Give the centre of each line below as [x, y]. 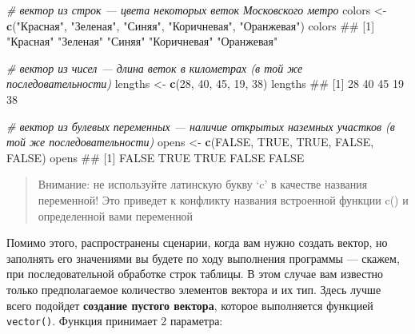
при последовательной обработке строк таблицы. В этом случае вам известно [195, 274]
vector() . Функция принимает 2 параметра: [115, 321]
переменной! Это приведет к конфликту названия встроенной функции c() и [223, 199]
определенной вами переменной [116, 215]
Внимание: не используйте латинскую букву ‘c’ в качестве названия [203, 184]
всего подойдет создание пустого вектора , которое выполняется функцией [190, 305]
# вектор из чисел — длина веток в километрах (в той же [155, 68]
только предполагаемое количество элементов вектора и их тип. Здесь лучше [194, 289]
